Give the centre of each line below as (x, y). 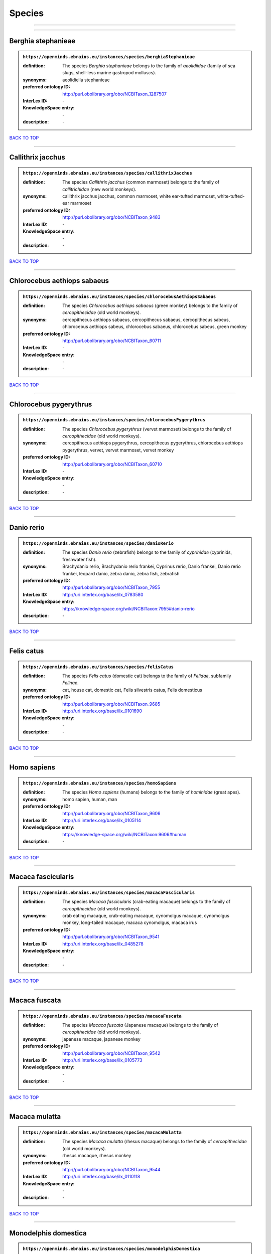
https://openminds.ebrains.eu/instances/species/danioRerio (98, 543)
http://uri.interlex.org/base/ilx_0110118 (101, 1177)
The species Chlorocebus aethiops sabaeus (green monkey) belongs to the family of (150, 305)
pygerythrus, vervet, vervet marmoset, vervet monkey (118, 450)
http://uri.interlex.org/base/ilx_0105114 (102, 820)
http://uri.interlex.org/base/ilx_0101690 (102, 711)
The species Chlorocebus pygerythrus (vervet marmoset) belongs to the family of (147, 429)
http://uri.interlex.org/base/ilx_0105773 (102, 1060)
